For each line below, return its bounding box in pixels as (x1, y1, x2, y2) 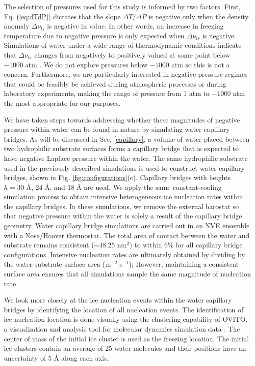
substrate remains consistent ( (4, 240, 94, 250)
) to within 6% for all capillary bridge (129, 240, 243, 250)
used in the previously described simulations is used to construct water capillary (4, 162, 245, 173)
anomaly (4, 21, 29, 31)
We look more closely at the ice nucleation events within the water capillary (4, 295, 232, 305)
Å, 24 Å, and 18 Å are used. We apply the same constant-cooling (26, 182, 222, 192)
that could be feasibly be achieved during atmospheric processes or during (4, 78, 227, 89)
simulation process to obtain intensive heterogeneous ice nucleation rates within (4, 191, 243, 202)
